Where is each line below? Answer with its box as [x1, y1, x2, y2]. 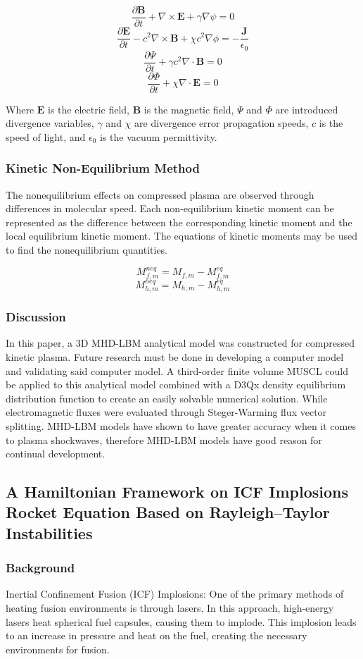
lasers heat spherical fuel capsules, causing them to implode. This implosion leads [6, 614, 357, 629]
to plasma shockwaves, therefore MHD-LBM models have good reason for [6, 432, 322, 447]
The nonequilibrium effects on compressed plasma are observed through [6, 187, 314, 202]
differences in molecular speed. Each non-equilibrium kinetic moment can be [6, 201, 334, 216]
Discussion [6, 308, 66, 326]
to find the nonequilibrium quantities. [6, 242, 168, 257]
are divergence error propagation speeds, [134, 116, 309, 130]
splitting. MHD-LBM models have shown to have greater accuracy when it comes [6, 418, 356, 433]
